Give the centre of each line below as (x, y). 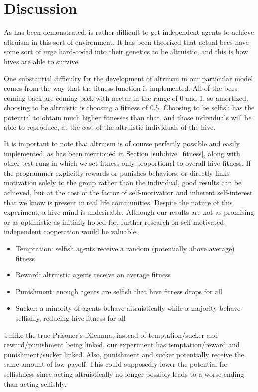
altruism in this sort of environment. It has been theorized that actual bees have (127, 42)
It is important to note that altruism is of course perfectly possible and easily (122, 144)
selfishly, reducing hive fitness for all (71, 318)
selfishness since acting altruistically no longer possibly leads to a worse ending (124, 373)
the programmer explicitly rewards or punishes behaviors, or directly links (117, 173)
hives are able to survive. (42, 61)
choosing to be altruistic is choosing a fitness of (76, 107)
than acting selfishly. (35, 383)
